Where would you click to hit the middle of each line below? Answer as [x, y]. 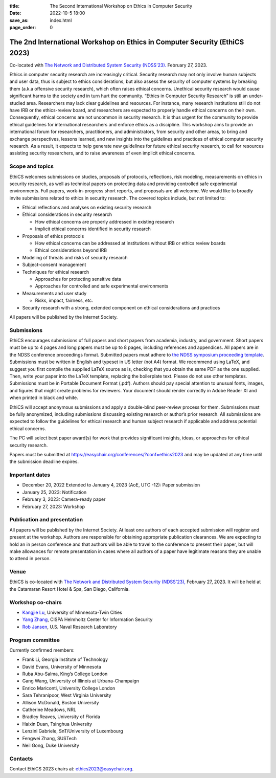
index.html [61, 20]
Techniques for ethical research [56, 272]
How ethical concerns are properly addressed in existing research [105, 221]
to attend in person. [30, 559]
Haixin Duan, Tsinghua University [57, 724]
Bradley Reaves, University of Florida [61, 717]
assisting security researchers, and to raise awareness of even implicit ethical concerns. [102, 153]
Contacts [21, 759]
